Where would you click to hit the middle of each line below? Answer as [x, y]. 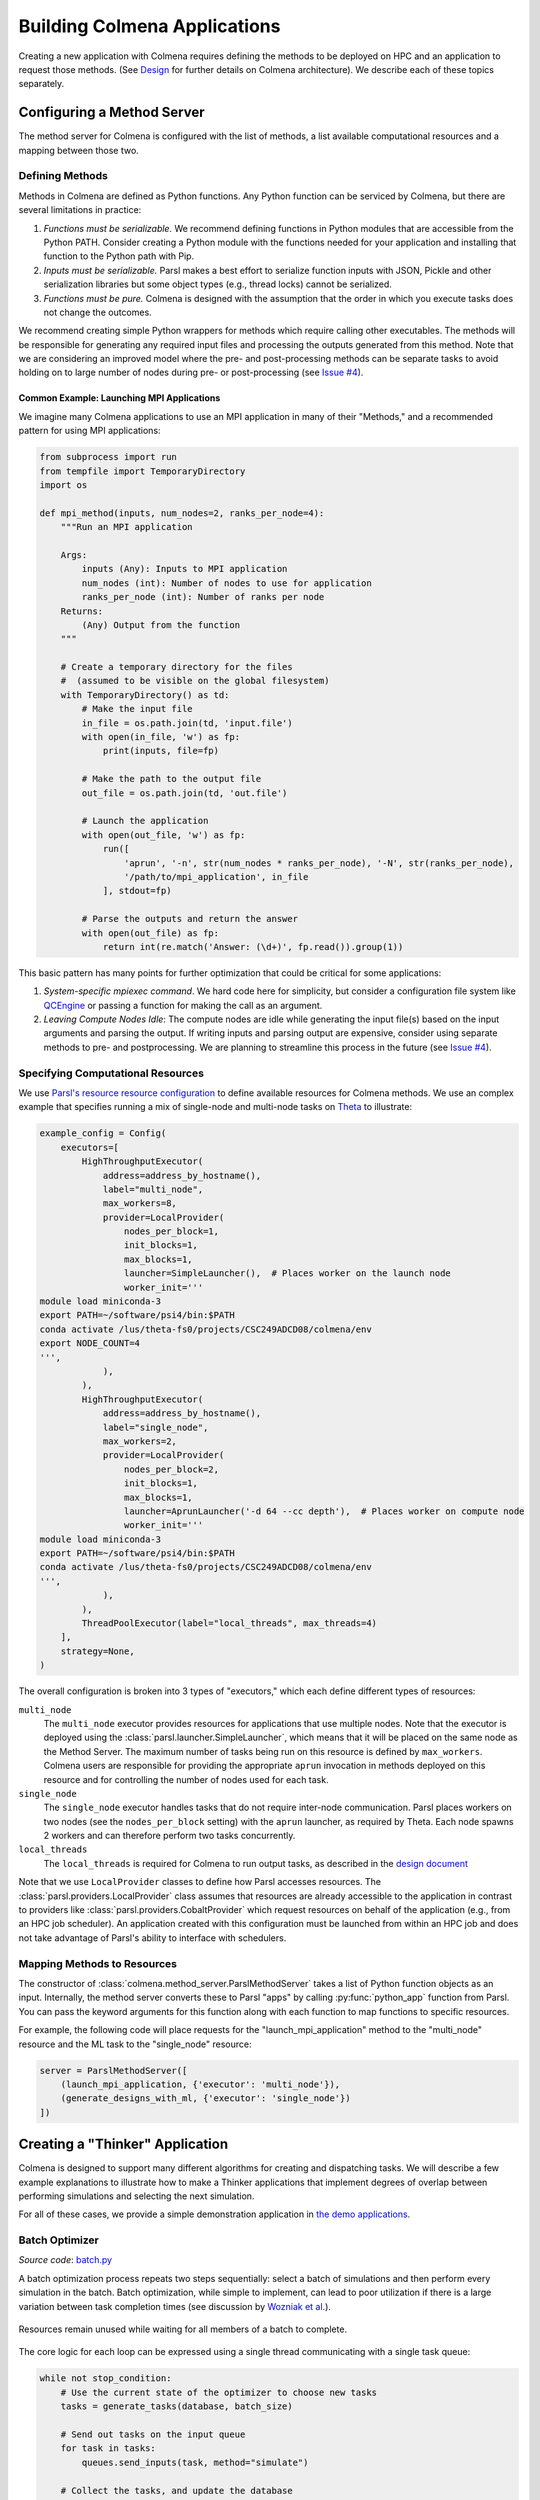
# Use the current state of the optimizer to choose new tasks [219, 2392]
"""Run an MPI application [127, 527]
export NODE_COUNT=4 [89, 1343]
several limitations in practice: [80, 210]
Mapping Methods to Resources [97, 1963]
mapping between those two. [78, 150]
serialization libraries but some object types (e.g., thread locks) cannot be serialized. [217, 284]
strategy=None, [97, 1651]
